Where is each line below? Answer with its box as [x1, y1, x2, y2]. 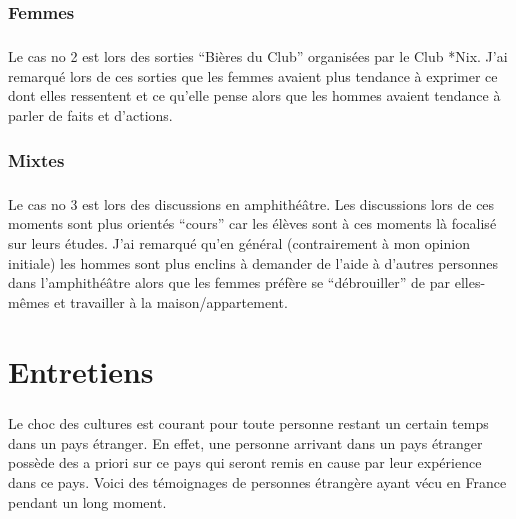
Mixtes [8, 147, 65, 172]
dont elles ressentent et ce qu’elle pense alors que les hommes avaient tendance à [8, 85, 501, 106]
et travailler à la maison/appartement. [53, 291, 288, 312]
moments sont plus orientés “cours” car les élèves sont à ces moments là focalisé [8, 213, 497, 234]
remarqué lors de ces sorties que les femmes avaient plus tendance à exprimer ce [8, 65, 498, 86]
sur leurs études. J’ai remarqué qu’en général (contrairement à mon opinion [8, 233, 470, 253]
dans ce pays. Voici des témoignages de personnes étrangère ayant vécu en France [8, 471, 507, 492]
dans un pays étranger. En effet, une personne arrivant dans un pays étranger [8, 432, 483, 453]
